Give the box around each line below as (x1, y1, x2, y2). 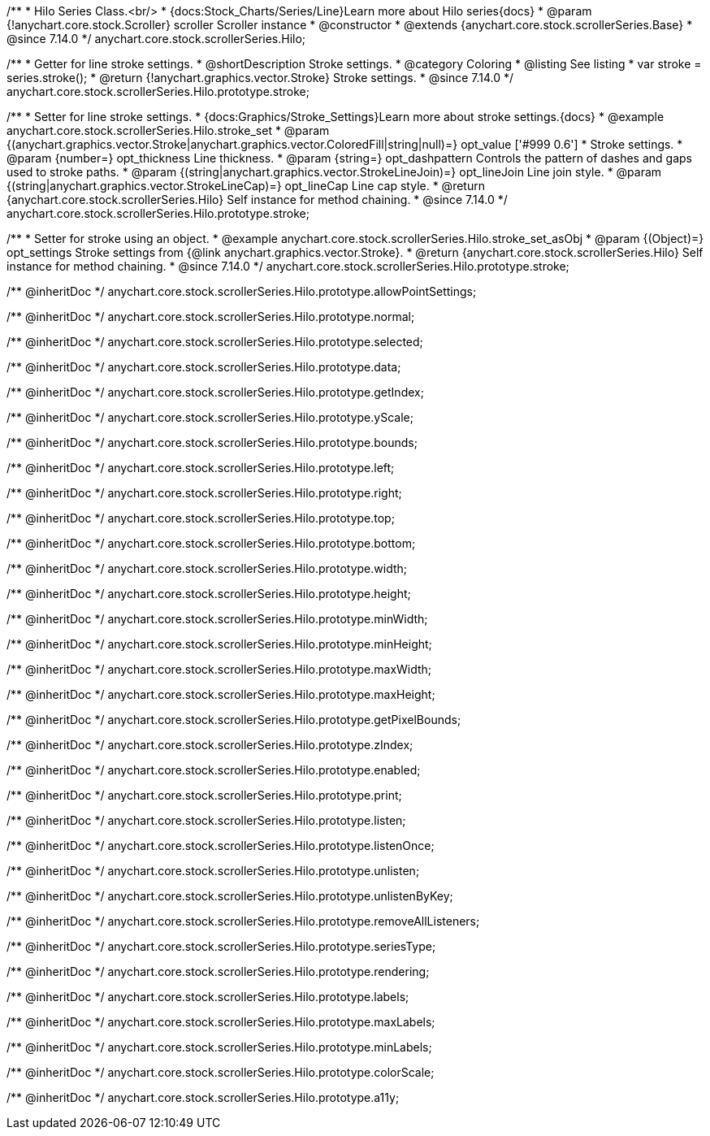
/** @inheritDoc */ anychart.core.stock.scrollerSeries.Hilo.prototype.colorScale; (6, 1065, 435, 1079)
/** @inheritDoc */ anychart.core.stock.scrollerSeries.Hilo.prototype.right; (6, 486, 402, 500)
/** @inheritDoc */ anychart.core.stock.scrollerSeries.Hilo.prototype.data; (6, 360, 401, 374)
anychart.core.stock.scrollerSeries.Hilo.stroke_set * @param (6, 124, 330, 137)
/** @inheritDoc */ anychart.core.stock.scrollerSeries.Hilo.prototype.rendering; (6, 965, 430, 978)
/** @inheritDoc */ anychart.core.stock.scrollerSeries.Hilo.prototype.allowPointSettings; (6, 284, 477, 298)
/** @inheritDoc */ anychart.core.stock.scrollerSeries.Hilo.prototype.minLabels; (6, 1040, 432, 1054)
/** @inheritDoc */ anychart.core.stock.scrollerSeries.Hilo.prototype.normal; (6, 310, 415, 323)
